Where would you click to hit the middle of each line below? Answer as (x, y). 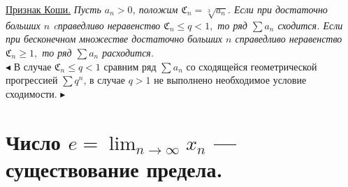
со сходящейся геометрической (252, 66)
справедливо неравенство (289, 39)
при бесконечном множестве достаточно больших (114, 39)
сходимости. (31, 93)
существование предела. (114, 169)
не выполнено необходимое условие (230, 80)
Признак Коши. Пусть (53, 9)
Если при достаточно (281, 9)
